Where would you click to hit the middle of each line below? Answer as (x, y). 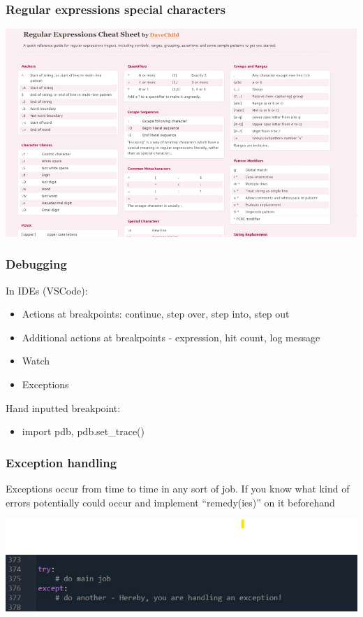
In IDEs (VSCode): (47, 290)
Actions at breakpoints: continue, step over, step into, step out (156, 314)
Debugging (36, 264)
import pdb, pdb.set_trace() (83, 431)
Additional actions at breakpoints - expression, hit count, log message (171, 337)
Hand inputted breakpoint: (63, 407)
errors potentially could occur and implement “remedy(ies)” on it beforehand (170, 502)
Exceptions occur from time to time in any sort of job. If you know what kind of (178, 488)
